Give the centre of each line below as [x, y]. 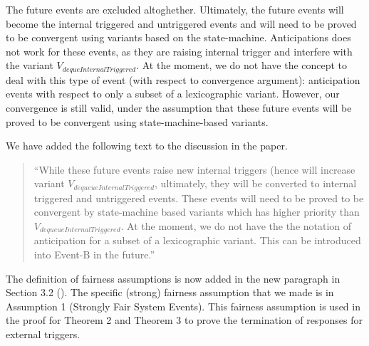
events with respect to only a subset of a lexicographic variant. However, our [173, 94]
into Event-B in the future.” [94, 255]
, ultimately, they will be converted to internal [256, 183]
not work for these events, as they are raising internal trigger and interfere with [179, 51]
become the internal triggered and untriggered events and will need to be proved [181, 23]
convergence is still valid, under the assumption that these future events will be [179, 108]
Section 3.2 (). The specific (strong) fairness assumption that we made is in [170, 292]
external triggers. [43, 334]
